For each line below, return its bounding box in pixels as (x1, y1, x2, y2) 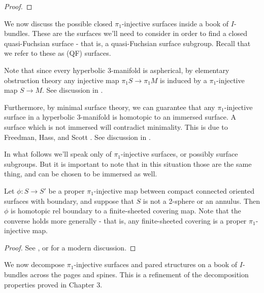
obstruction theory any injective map (4, 75, 119, 85)
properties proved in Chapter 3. (4, 279, 103, 289)
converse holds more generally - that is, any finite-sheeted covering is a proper (4, 215, 247, 226)
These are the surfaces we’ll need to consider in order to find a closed (32, 28, 247, 39)
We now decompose (4, 259, 65, 270)
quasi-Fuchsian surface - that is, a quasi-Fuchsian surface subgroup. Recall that (4, 38, 251, 48)
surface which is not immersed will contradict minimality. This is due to (4, 121, 228, 132)
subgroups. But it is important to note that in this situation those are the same (4, 158, 252, 169)
